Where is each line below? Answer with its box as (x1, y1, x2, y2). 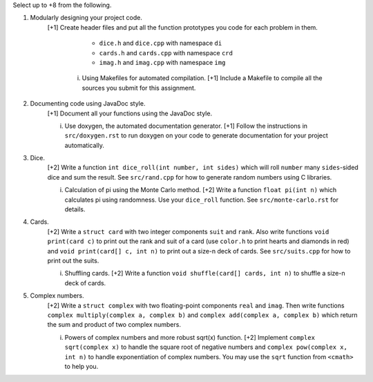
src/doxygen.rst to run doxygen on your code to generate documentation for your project (64, 131, 328, 140)
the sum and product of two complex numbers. (47, 321, 181, 329)
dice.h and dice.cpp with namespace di (99, 39, 222, 48)
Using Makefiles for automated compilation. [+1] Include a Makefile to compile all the (82, 74, 323, 82)
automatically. (64, 141, 105, 149)
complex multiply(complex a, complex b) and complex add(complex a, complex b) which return (47, 311, 358, 319)
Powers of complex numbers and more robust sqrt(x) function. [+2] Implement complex (64, 333, 316, 341)
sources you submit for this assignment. (82, 84, 196, 92)
